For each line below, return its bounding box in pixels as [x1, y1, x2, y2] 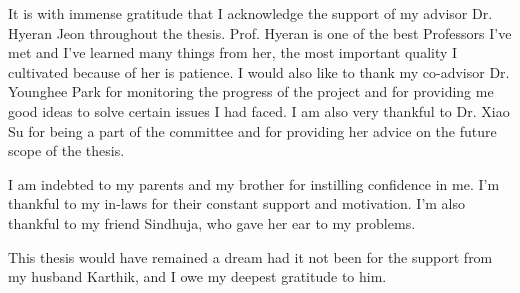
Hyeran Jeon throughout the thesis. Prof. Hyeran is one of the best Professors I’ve [8, 22, 512, 43]
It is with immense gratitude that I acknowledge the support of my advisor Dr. [8, 3, 493, 23]
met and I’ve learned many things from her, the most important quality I [8, 42, 458, 63]
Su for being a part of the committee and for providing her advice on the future [8, 120, 497, 141]
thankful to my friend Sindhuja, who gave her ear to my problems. [8, 212, 416, 233]
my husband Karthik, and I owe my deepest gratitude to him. [8, 266, 387, 287]
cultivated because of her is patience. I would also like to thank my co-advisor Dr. [8, 61, 510, 82]
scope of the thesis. [8, 140, 125, 161]
